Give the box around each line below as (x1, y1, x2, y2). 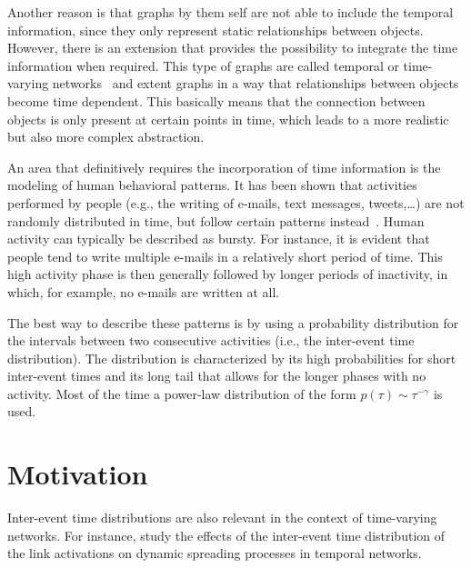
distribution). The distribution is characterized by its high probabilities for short (7, 348, 456, 367)
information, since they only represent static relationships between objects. (7, 20, 424, 39)
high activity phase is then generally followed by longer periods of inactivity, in (7, 264, 448, 284)
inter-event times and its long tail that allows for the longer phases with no (7, 366, 426, 385)
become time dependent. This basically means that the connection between (7, 91, 426, 110)
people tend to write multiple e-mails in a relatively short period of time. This (7, 246, 443, 265)
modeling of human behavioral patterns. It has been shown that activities (7, 175, 417, 194)
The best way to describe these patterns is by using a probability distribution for (7, 313, 459, 332)
